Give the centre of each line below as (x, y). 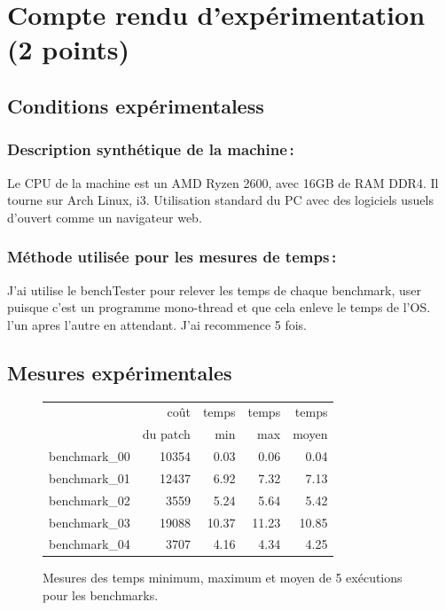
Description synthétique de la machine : (151, 149)
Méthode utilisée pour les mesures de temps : (172, 257)
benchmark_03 (90, 522)
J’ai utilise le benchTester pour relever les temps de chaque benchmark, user (215, 289)
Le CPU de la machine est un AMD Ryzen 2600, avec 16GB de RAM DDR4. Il (223, 182)
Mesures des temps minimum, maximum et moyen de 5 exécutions (223, 578)
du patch (166, 434)
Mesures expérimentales (120, 372)
